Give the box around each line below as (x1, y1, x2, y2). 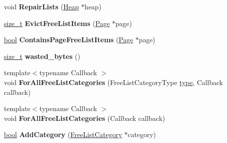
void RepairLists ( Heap (4, 1, 79, 11)
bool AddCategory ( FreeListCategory (4, 129, 122, 140)
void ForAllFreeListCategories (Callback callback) (4, 113, 166, 123)
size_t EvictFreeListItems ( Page (4, 18, 110, 28)
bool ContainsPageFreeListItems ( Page (4, 34, 133, 45)
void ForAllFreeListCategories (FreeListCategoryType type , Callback (4, 77, 223, 87)
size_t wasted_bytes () (4, 51, 81, 61)
